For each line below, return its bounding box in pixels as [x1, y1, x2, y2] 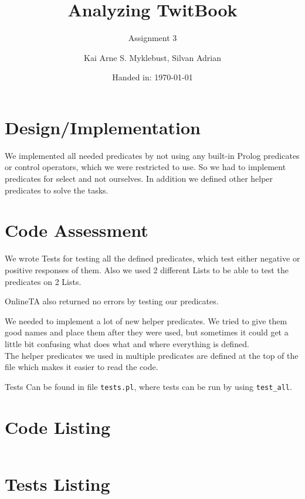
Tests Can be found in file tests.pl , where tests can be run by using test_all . [5, 380, 292, 392]
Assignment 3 [128, 32, 177, 44]
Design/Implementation [5, 115, 201, 139]
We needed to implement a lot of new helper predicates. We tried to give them [5, 314, 287, 327]
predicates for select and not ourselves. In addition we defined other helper [5, 172, 273, 185]
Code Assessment [5, 218, 148, 242]
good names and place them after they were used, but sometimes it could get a [5, 326, 289, 338]
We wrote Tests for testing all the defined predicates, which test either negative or [5, 252, 300, 264]
